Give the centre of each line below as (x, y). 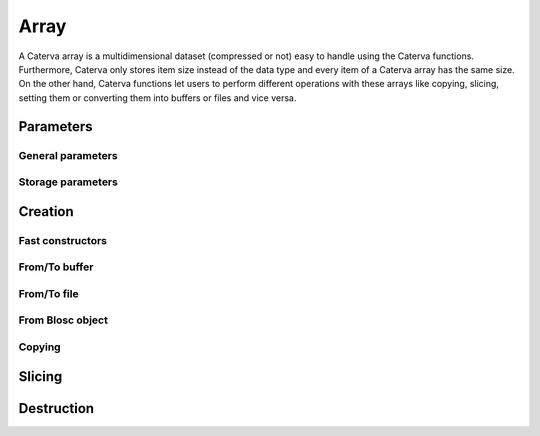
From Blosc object (63, 320)
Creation (46, 211)
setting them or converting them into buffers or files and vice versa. (157, 97)
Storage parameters (68, 182)
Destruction (56, 408)
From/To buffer (56, 267)
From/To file (48, 293)
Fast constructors (63, 240)
